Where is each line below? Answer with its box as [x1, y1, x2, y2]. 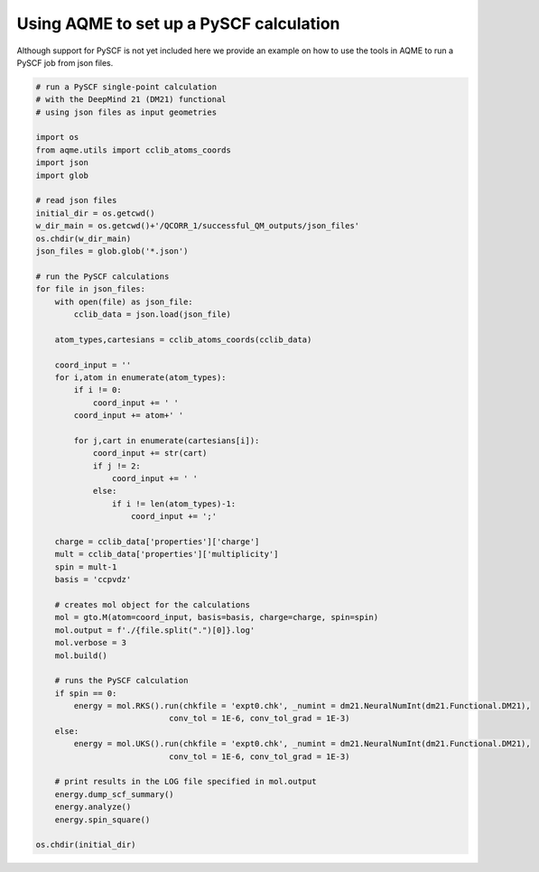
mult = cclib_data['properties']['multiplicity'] [54, 549, 279, 560]
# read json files [35, 195, 117, 206]
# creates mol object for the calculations [54, 599, 250, 609]
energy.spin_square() [54, 814, 151, 825]
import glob [35, 170, 89, 181]
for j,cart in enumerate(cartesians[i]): [73, 435, 260, 446]
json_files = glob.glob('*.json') [35, 246, 189, 256]
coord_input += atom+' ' [73, 411, 184, 421]
